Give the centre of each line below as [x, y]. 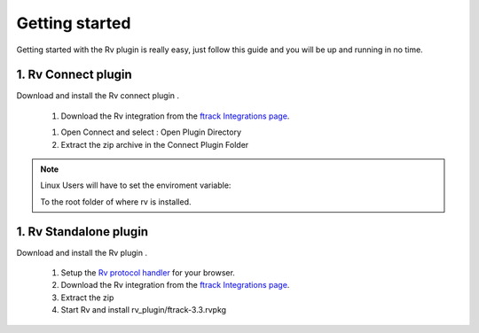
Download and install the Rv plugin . [82, 252]
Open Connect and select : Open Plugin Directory [151, 132]
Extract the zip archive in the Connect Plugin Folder [155, 144]
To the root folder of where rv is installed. [116, 201]
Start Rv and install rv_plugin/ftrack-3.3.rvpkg [143, 310]
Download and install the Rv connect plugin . [98, 96]
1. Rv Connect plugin [74, 75]
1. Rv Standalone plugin [82, 232]
